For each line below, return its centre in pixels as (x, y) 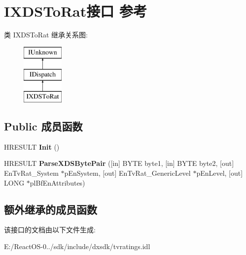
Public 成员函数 (43, 126)
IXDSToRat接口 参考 (75, 11)
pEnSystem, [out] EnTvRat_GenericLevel (127, 173)
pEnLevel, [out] (220, 173)
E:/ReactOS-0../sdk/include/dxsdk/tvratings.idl (77, 246)
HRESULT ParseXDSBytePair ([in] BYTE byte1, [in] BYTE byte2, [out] (119, 163)
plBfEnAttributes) (57, 182)
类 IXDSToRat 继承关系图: (46, 35)
